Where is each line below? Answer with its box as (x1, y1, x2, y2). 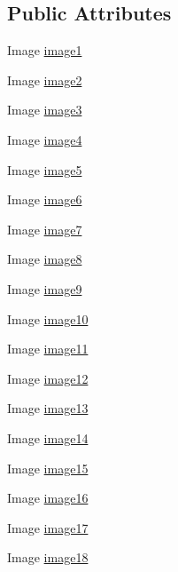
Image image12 (7, 369, 89, 387)
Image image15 (7, 458, 89, 477)
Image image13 (7, 399, 89, 417)
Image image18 (7, 548, 89, 567)
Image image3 (7, 100, 82, 119)
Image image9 (7, 279, 82, 298)
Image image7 (7, 219, 82, 238)
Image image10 (7, 309, 89, 328)
